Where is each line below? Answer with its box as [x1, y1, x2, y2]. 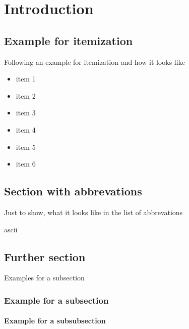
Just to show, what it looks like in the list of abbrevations [4, 207, 183, 217]
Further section [4, 249, 86, 264]
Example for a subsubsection [4, 315, 106, 326]
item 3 [16, 107, 36, 118]
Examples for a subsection [4, 272, 85, 283]
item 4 [16, 124, 36, 135]
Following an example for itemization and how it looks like [4, 56, 185, 67]
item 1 [16, 73, 36, 84]
